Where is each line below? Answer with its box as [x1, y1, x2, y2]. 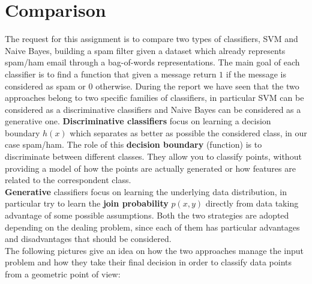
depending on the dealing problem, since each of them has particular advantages [5, 220, 300, 233]
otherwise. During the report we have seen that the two [95, 79, 299, 92]
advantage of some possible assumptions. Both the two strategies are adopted [5, 209, 289, 222]
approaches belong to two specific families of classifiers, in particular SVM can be [5, 91, 304, 104]
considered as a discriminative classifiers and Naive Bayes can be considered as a [5, 103, 301, 115]
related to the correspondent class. [5, 174, 131, 186]
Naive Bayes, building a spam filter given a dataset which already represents [5, 44, 286, 56]
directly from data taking [205, 197, 299, 210]
